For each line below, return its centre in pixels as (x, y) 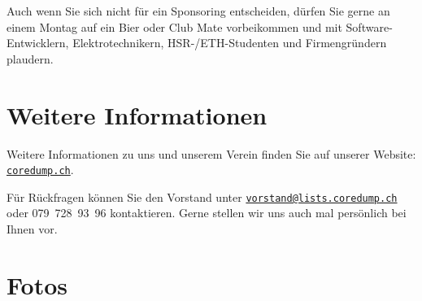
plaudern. (30, 58)
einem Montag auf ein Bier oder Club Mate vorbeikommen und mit (174, 26)
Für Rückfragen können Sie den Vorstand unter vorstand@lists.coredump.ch (202, 196)
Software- (369, 26)
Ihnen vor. (32, 229)
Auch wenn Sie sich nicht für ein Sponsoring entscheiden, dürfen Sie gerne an (198, 11)
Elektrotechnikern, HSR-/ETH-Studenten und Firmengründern (230, 43)
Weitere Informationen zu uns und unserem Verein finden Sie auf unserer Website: (211, 153)
